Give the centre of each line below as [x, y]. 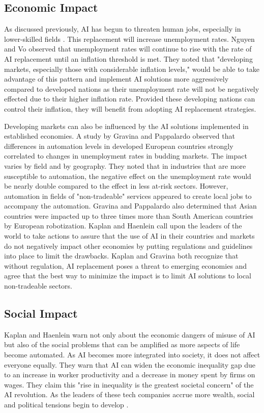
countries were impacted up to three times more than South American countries [129, 215]
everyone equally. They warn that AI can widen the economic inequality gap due [130, 364]
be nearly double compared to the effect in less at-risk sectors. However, [116, 186]
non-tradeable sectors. [38, 286]
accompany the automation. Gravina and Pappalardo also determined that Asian [130, 206]
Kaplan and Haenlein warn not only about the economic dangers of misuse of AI [130, 334]
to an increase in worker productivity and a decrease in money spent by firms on [130, 375]
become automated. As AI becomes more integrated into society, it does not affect [132, 355]
